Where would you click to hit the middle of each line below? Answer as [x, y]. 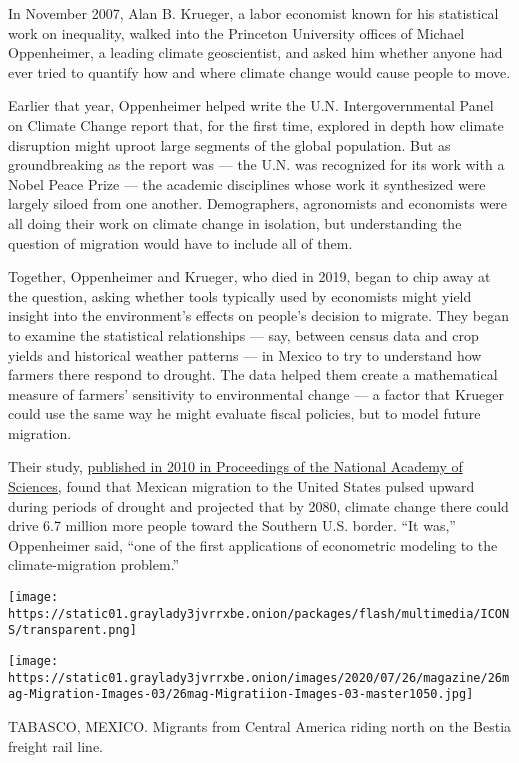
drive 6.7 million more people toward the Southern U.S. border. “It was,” [232, 525]
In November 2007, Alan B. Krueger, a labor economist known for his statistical [253, 13]
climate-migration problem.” [94, 564]
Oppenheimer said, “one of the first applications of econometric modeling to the [253, 544]
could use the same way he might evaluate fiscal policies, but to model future [244, 413]
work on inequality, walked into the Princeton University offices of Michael [236, 32]
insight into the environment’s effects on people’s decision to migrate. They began [258, 315]
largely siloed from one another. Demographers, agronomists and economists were [258, 203]
